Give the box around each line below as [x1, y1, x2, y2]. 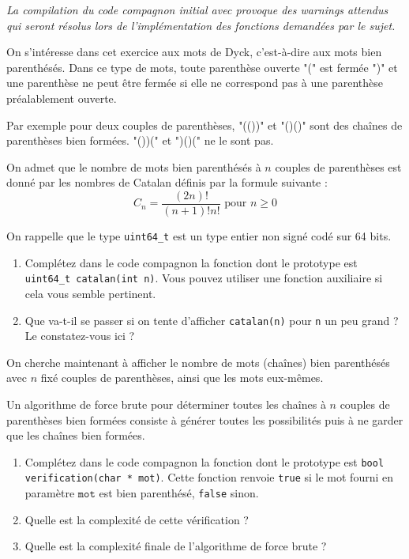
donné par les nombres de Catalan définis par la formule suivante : [6, 174, 328, 191]
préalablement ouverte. [6, 89, 117, 106]
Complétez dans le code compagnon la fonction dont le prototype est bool [24, 453, 385, 470]
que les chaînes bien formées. [6, 427, 145, 444]
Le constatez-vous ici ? [24, 327, 135, 344]
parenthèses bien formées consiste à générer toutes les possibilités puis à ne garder [6, 411, 403, 428]
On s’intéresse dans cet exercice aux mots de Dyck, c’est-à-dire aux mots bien [6, 43, 382, 60]
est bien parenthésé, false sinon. [99, 485, 259, 501]
